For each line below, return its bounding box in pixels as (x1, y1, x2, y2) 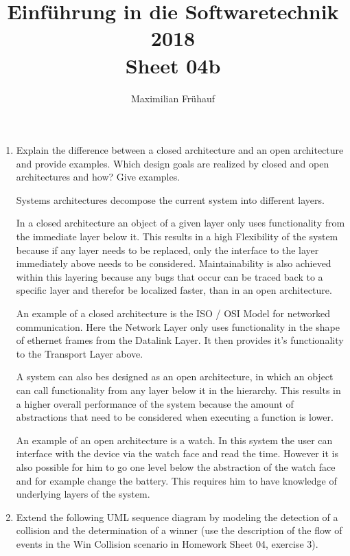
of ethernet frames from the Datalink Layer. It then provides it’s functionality (16, 333, 344, 347)
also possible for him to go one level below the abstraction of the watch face (16, 459, 336, 474)
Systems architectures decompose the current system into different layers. (16, 192, 325, 207)
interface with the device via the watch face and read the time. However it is (16, 446, 338, 461)
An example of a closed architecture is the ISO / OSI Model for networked (16, 306, 331, 321)
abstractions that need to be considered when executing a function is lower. (16, 410, 334, 424)
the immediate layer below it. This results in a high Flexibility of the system (16, 229, 338, 244)
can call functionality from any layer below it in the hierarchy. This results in (16, 383, 341, 397)
